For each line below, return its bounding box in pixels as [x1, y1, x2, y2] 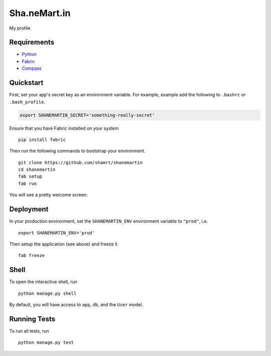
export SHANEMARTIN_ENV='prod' [18, 230, 95, 235]
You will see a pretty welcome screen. [9, 192, 88, 198]
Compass [22, 65, 42, 71]
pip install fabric [18, 137, 66, 143]
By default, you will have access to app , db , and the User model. [9, 302, 144, 307]
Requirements [9, 38, 55, 47]
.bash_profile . [9, 98, 45, 105]
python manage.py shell [18, 290, 77, 296]
